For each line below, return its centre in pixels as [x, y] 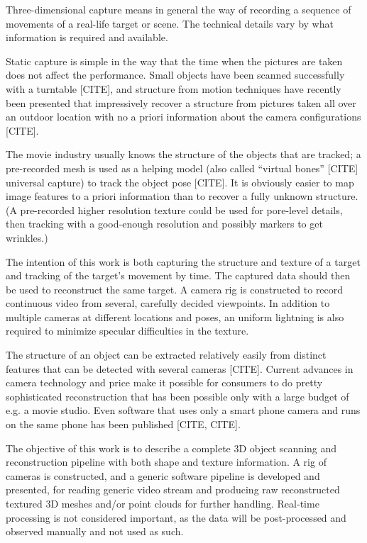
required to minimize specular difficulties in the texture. [127, 331]
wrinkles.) [27, 237]
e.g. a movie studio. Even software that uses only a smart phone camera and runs [183, 410]
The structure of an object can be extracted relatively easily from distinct [166, 355]
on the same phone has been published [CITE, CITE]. [123, 424]
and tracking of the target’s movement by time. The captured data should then [178, 275]
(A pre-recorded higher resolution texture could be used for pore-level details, [174, 209]
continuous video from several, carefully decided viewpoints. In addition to [168, 303]
